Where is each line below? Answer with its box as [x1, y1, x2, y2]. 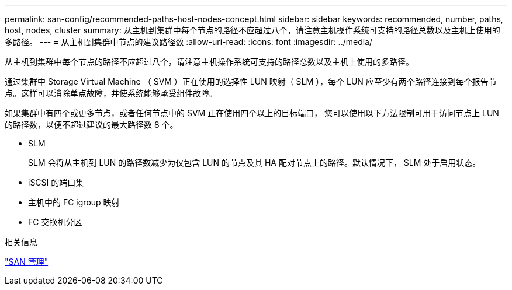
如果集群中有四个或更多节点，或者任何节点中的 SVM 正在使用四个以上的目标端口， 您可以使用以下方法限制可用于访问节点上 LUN [5, 108, 499, 118]
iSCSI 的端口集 [28, 177, 84, 187]
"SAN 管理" [5, 257, 49, 267]
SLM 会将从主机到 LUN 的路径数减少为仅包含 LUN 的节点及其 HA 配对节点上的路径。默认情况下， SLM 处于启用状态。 [28, 158, 481, 167]
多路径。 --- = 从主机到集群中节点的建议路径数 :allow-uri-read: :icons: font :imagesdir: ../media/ [5, 37, 373, 47]
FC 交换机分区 [28, 217, 82, 227]
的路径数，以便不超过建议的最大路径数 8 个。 [5, 120, 178, 130]
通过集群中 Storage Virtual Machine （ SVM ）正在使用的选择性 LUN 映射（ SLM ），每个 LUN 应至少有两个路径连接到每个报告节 [5, 76, 497, 86]
